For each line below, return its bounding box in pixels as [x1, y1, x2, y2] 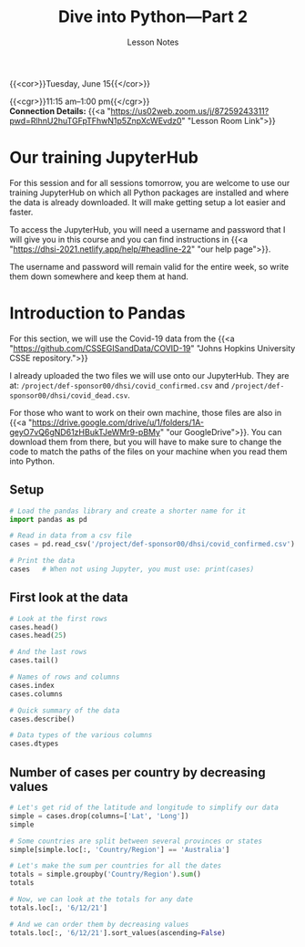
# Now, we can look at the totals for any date [9, 895, 194, 904]
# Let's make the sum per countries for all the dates [9, 861, 222, 870]
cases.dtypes [9, 739, 59, 749]
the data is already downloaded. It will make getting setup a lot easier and [9, 196, 286, 207]
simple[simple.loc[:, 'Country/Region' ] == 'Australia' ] [9, 845, 230, 854]
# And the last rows [9, 648, 88, 657]
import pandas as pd [9, 515, 88, 524]
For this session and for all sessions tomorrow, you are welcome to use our [9, 177, 290, 188]
